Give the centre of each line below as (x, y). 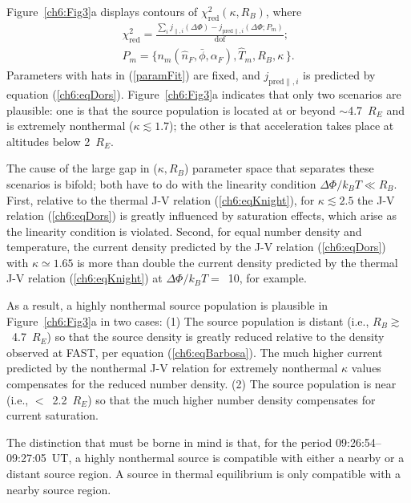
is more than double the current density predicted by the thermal (238, 262)
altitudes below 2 (48, 141)
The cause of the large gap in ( (82, 168)
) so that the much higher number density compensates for (232, 399)
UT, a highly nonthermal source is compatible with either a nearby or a (228, 458)
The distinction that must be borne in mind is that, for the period (169, 442)
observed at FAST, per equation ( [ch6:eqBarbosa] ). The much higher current (195, 352)
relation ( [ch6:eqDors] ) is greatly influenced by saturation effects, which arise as (201, 215)
